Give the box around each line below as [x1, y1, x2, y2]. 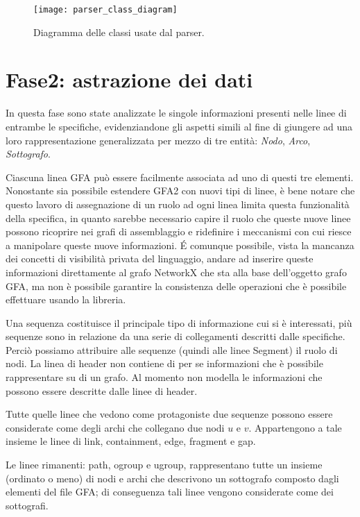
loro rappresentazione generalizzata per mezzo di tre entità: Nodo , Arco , [6, 133, 311, 147]
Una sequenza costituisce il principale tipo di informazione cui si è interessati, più [6, 315, 352, 330]
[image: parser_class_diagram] [33, 5, 178, 15]
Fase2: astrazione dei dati [6, 65, 253, 94]
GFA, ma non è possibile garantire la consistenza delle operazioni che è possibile [6, 278, 347, 293]
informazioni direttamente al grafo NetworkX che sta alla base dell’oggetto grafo [6, 264, 347, 279]
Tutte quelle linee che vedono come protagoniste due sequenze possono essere [6, 407, 333, 421]
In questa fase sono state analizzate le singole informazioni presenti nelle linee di [6, 105, 347, 120]
